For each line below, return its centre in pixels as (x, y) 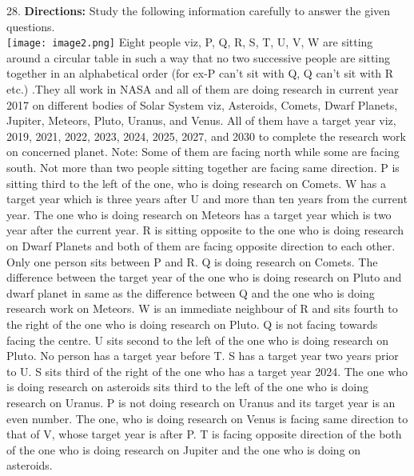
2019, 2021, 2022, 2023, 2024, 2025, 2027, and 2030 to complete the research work (206, 136)
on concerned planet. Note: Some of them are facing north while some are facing (203, 152)
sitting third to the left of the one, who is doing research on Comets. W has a (196, 183)
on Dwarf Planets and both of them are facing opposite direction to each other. (201, 245)
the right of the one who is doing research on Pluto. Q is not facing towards (192, 324)
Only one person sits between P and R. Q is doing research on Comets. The (192, 261)
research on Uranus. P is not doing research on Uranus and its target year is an (201, 402)
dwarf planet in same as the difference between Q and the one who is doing (191, 292)
